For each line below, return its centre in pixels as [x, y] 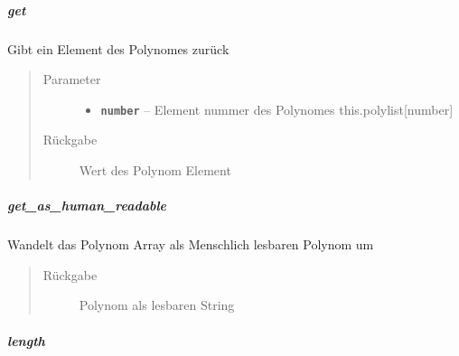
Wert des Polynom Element [155, 170]
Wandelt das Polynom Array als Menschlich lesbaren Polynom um [191, 244]
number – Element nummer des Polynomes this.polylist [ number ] [277, 109]
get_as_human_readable [87, 206]
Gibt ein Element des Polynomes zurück [118, 48]
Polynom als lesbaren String [157, 305]
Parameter [72, 79]
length [26, 340]
